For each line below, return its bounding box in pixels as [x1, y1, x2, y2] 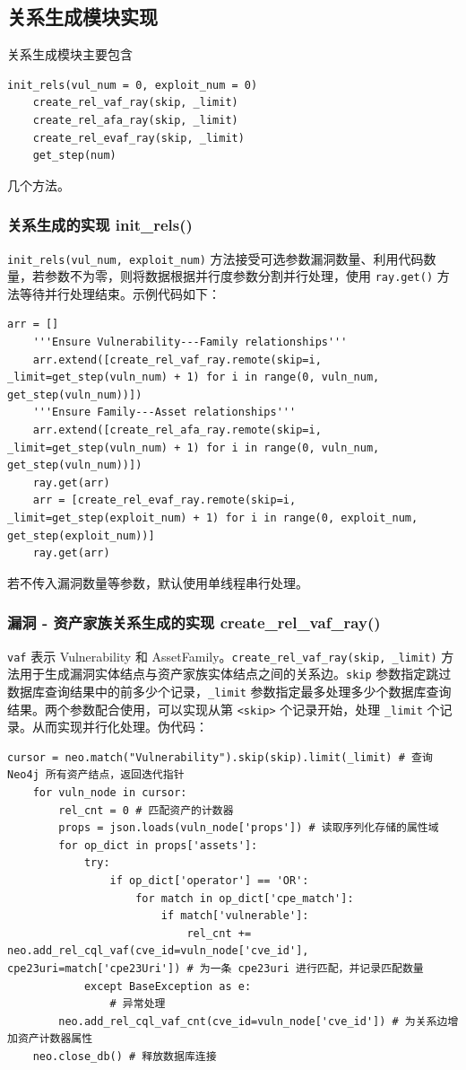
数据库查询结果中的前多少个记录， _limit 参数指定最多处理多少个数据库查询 [7, 681, 452, 700]
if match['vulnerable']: [160, 909, 309, 923]
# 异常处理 [109, 997, 166, 1011]
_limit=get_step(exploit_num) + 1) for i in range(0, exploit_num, [7, 512, 419, 525]
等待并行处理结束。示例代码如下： [19, 284, 220, 303]
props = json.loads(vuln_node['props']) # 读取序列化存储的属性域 [58, 821, 439, 835]
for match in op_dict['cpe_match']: [135, 891, 354, 905]
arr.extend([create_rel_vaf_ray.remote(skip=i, [32, 353, 322, 366]
